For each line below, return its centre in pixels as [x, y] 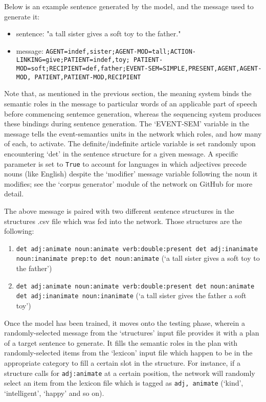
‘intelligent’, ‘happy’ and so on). [54, 393]
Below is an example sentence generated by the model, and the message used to [129, 6]
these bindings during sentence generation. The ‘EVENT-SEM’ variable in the [127, 124]
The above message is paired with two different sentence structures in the [119, 211]
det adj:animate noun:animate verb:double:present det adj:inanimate [137, 249]
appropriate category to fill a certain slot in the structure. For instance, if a [122, 362]
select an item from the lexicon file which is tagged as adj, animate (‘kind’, [124, 383]
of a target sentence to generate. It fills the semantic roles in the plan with [121, 342]
